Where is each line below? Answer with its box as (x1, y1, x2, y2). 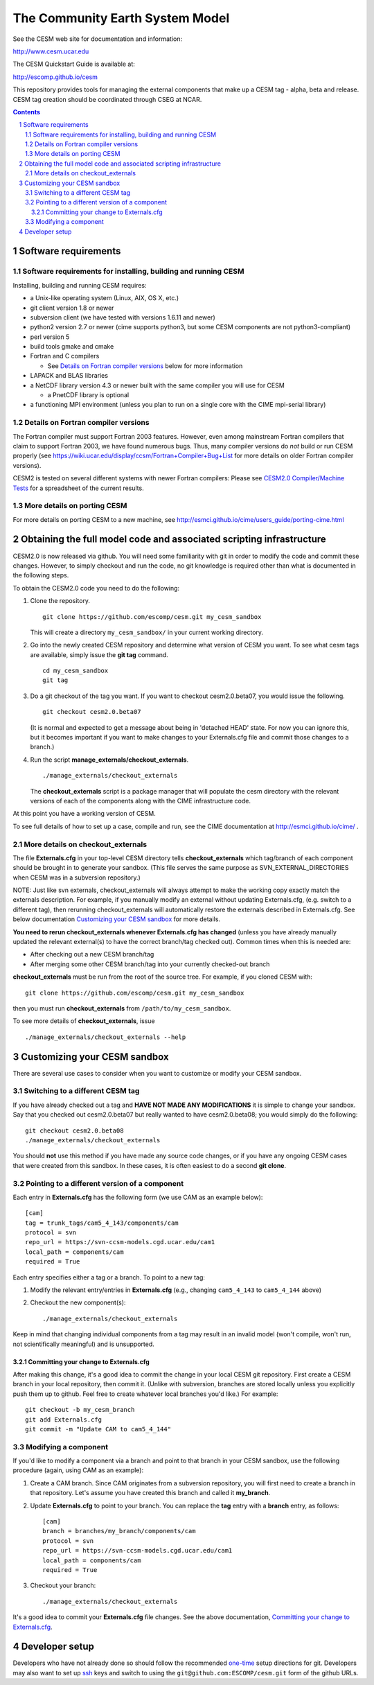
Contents (12, 107, 41, 116)
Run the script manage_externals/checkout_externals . (30, 756, 189, 764)
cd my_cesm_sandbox (42, 667, 109, 675)
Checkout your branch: (30, 1581, 96, 1590)
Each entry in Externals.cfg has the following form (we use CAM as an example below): (12, 1193, 263, 1201)
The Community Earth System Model (12, 10, 230, 26)
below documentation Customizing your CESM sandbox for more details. (12, 915, 221, 923)
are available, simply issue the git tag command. (30, 650, 169, 658)
